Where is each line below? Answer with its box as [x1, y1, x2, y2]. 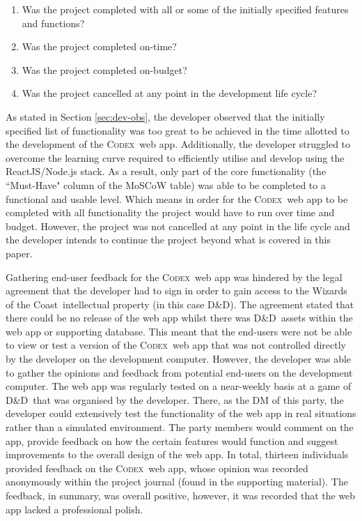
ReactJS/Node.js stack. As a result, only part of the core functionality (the [6, 164, 326, 179]
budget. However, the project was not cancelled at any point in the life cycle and [6, 218, 350, 233]
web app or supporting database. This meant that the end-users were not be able [6, 324, 352, 338]
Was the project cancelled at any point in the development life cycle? [22, 86, 317, 100]
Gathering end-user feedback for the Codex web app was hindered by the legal [6, 269, 343, 284]
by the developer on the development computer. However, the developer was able [6, 352, 352, 366]
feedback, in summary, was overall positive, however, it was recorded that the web [6, 488, 356, 502]
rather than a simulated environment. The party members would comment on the [6, 420, 354, 435]
